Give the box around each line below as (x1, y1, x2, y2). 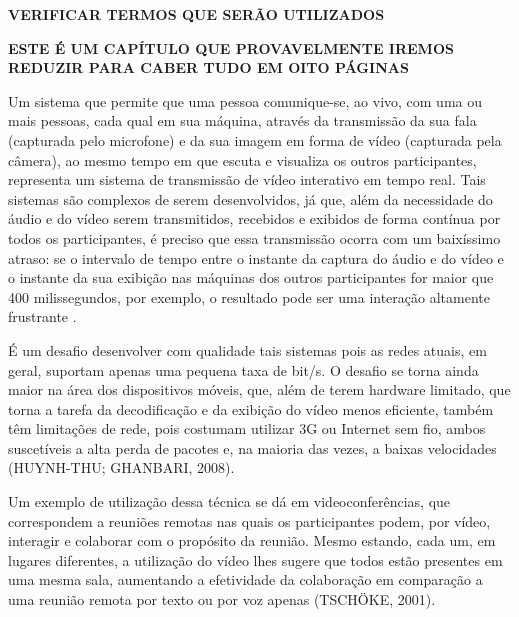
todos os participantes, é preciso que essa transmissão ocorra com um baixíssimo (8, 227, 501, 248)
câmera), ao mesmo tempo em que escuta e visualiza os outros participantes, (8, 149, 477, 170)
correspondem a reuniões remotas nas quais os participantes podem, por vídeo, (8, 510, 491, 531)
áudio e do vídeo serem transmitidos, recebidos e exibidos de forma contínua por (8, 208, 501, 229)
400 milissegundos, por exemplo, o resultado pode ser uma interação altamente (8, 286, 490, 307)
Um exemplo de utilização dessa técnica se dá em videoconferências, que (8, 491, 451, 512)
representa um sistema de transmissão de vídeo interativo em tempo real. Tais (8, 169, 486, 190)
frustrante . (8, 306, 77, 327)
